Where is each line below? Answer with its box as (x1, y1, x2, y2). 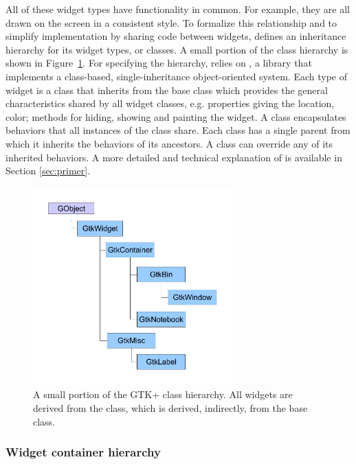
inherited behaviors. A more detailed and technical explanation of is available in (5, 150, 342, 164)
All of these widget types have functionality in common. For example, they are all (5, 2, 350, 16)
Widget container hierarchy (5, 443, 161, 461)
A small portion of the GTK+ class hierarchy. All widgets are (33, 387, 293, 402)
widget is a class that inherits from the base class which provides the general (5, 82, 328, 97)
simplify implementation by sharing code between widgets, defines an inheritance (5, 29, 346, 43)
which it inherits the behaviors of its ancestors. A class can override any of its (5, 136, 333, 150)
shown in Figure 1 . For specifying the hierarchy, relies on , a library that (5, 56, 312, 70)
